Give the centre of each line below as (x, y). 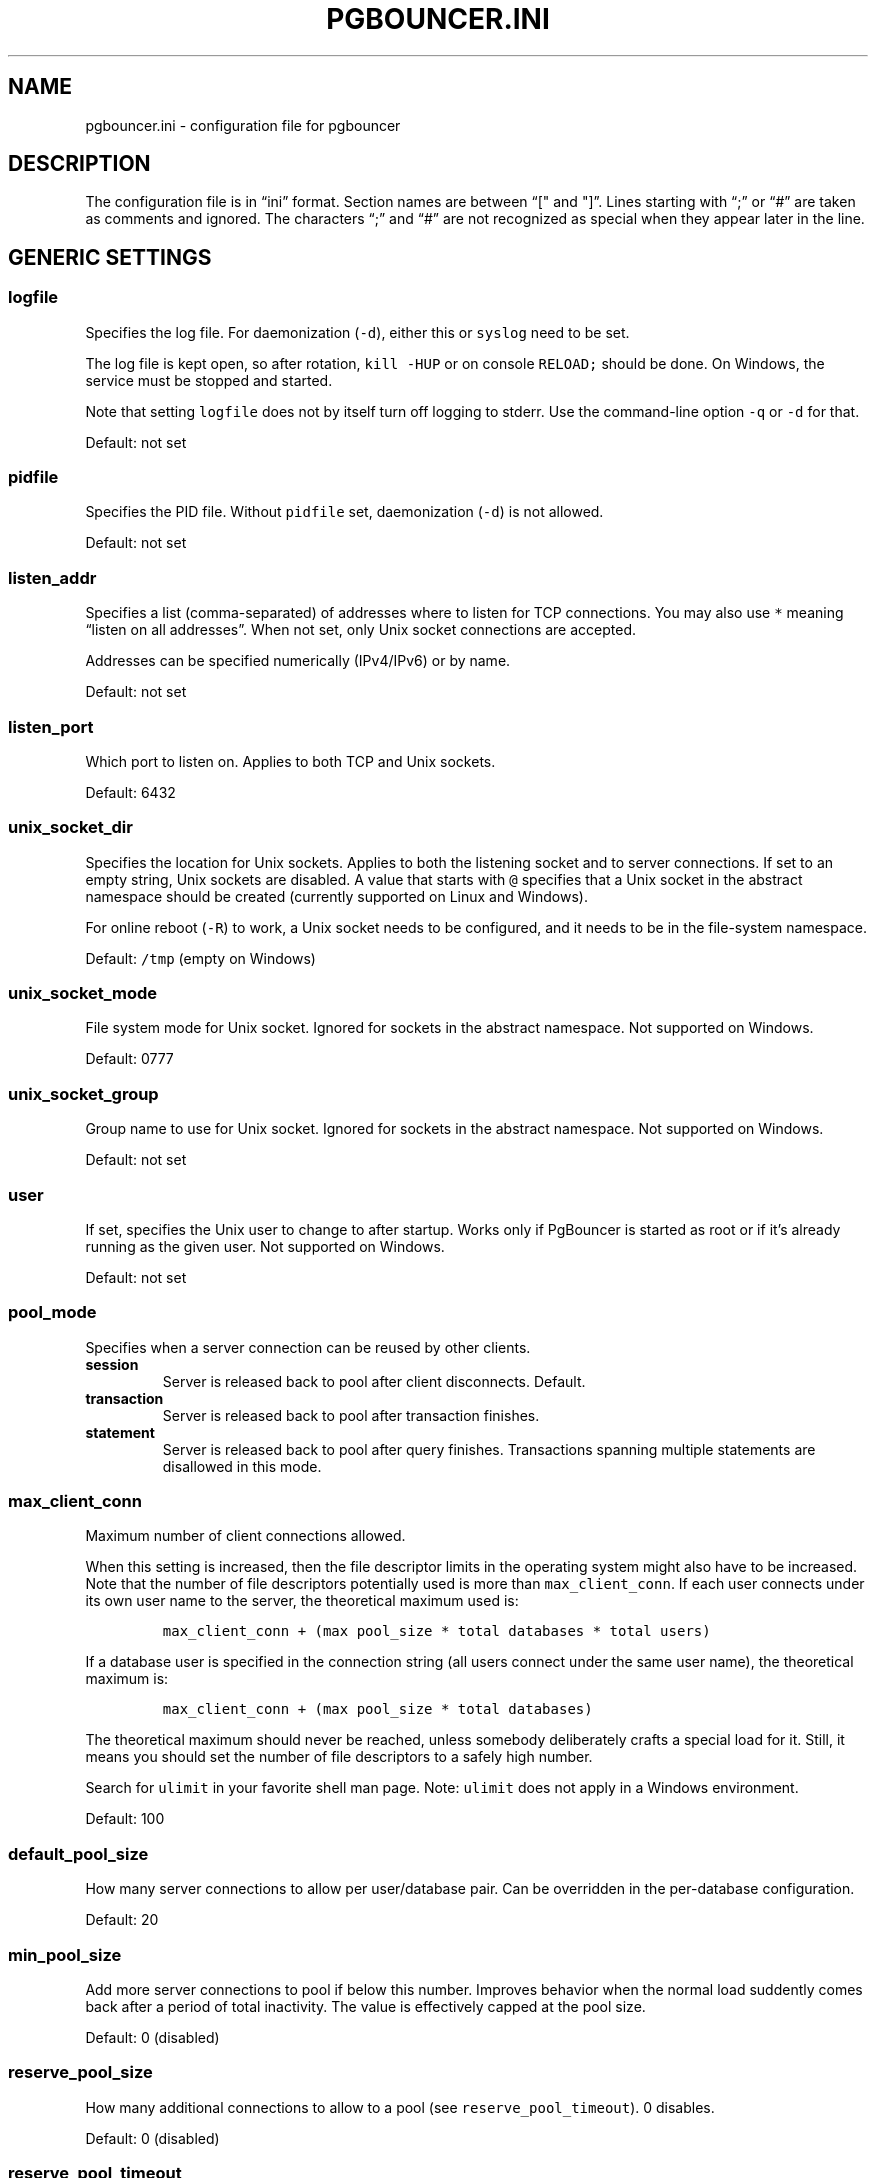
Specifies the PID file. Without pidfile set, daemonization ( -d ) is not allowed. (344, 512)
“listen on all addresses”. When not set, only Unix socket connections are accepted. (361, 630)
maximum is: (127, 1679)
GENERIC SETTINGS (110, 257)
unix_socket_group (83, 1093)
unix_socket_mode (83, 993)
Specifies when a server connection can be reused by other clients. (308, 1347)
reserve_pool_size (80, 2072)
